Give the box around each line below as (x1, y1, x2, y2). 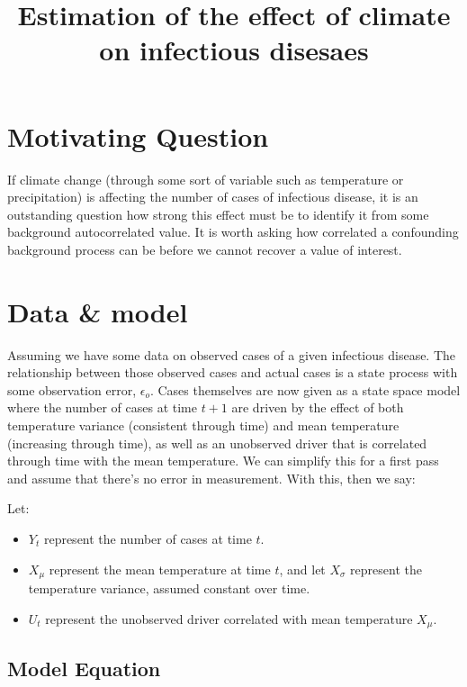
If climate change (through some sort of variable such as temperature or (7, 169, 404, 188)
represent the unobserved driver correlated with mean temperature (45, 609, 413, 628)
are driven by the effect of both (231, 398, 404, 417)
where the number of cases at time (7, 398, 197, 417)
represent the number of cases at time (43, 529, 252, 547)
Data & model (7, 293, 188, 330)
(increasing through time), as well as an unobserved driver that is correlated (7, 433, 427, 452)
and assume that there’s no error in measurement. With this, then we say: (7, 468, 416, 487)
